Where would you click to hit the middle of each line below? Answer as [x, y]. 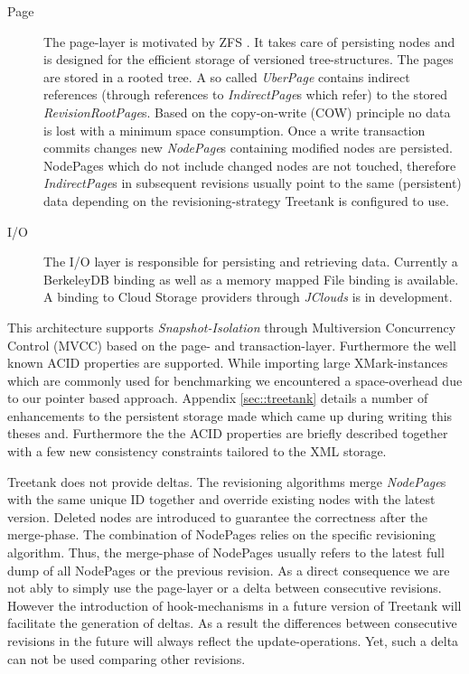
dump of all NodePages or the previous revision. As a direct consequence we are [229, 570]
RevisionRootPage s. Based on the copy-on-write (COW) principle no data [247, 112]
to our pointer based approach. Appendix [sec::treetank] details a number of [218, 398]
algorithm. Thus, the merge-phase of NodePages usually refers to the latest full [226, 552]
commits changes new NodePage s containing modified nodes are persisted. [248, 148]
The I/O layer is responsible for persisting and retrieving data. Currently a [251, 262]
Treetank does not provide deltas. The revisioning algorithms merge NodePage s [227, 481]
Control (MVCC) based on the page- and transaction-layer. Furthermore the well [232, 345]
